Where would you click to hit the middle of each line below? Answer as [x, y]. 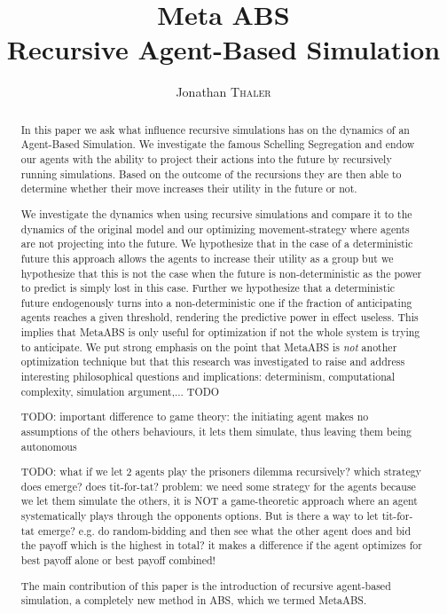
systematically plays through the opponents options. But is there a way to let [200, 516]
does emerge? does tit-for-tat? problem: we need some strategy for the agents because [218, 486]
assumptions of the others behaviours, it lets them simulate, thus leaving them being [216, 431]
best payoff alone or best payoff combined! [118, 560]
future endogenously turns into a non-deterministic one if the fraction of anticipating [216, 302]
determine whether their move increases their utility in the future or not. [189, 189]
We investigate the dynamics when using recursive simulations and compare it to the [216, 213]
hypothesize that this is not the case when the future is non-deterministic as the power [221, 273]
